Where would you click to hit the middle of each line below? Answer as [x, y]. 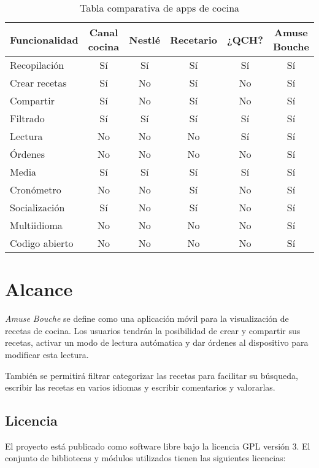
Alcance [39, 289]
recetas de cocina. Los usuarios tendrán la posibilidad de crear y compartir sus [153, 330]
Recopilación [37, 65]
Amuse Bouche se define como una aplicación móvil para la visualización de [147, 318]
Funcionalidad [44, 39]
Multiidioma [36, 225]
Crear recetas [38, 83]
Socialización [37, 207]
